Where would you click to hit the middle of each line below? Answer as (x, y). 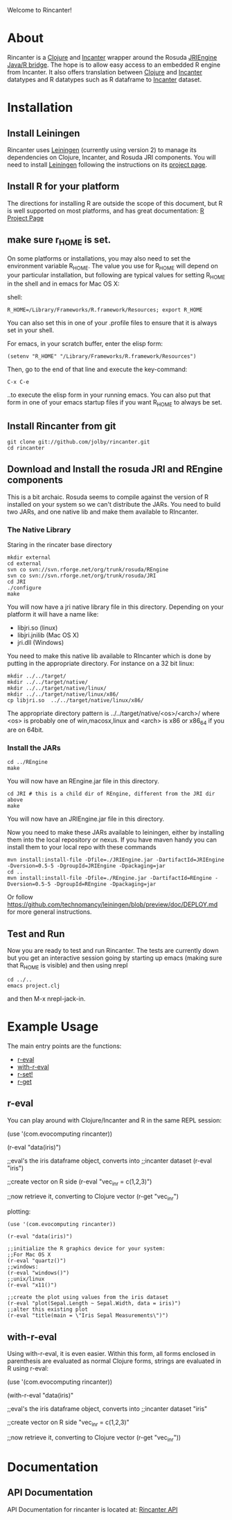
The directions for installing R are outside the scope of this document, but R (115, 203)
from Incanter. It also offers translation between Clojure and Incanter (105, 72)
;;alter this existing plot (48, 1309)
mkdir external (29, 558)
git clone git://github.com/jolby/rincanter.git (79, 442)
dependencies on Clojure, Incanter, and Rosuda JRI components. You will (111, 157)
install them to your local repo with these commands (82, 847)
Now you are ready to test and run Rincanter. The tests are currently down (113, 950)
